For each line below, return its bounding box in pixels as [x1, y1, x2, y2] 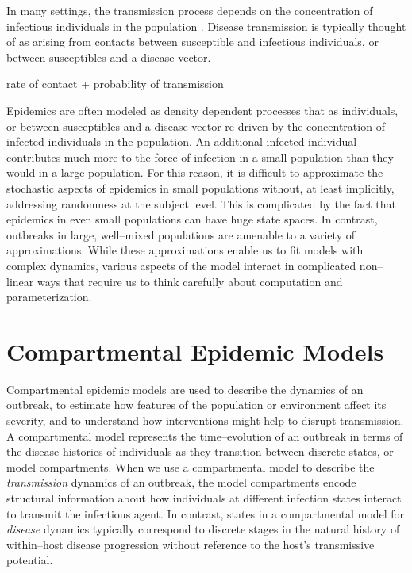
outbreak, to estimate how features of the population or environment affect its [6, 396, 387, 413]
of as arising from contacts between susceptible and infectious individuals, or [6, 33, 379, 50]
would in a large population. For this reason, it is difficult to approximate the [6, 164, 383, 181]
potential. [6, 552, 53, 568]
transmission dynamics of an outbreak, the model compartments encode [6, 474, 356, 491]
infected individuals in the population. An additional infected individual [6, 133, 357, 150]
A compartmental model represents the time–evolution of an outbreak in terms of [6, 427, 403, 444]
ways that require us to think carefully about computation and [37, 273, 343, 289]
